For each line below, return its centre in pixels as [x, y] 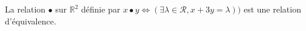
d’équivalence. [31, 21]
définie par [101, 9]
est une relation [272, 9]
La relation [25, 9]
